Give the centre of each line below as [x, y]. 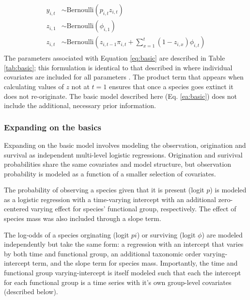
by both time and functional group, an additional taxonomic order [102, 253]
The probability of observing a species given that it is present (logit [104, 190]
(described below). [31, 292]
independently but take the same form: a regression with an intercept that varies [124, 244]
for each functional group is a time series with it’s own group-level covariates [118, 282]
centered [16, 209]
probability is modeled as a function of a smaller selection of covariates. [110, 173]
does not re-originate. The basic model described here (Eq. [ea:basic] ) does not [121, 96]
